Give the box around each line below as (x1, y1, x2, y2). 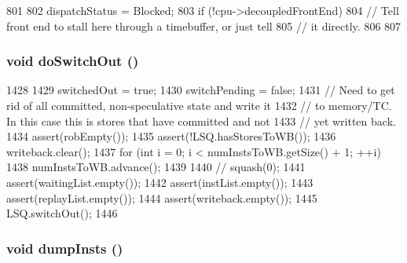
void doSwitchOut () (6, 51, 139, 71)
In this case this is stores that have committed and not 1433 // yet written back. (6, 112, 396, 129)
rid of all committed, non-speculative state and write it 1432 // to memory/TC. (6, 97, 392, 113)
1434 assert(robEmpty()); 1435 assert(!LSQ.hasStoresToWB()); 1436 (6, 128, 336, 144)
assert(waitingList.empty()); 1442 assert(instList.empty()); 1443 (6, 174, 313, 190)
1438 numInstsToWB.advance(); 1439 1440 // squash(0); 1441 (6, 159, 306, 175)
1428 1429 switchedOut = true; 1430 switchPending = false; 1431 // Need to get (6, 82, 395, 98)
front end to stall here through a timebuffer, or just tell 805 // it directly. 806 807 (6, 17, 401, 34)
